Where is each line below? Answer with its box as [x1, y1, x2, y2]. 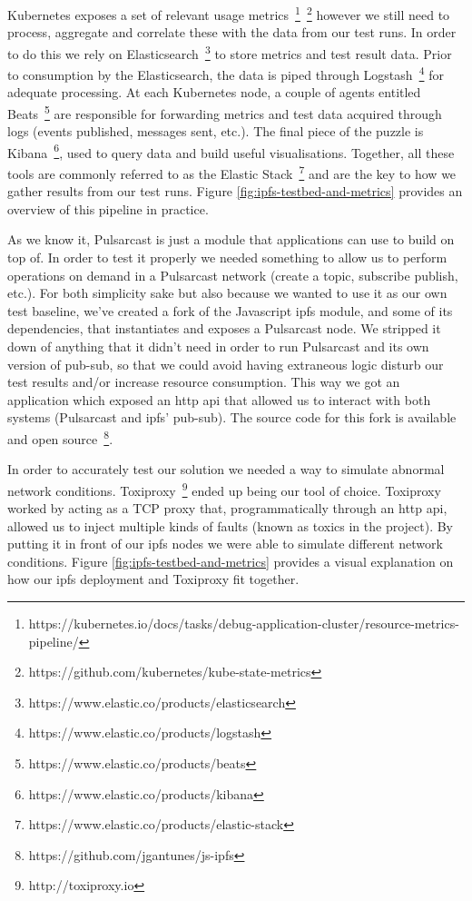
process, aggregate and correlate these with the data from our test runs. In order [7, 23, 457, 42]
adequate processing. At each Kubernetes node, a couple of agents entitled [7, 83, 421, 102]
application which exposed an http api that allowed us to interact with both [7, 390, 431, 409]
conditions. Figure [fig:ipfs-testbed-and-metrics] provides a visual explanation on [7, 551, 454, 570]
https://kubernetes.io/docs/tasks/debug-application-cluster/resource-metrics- [28, 614, 459, 633]
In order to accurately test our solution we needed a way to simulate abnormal [7, 460, 445, 479]
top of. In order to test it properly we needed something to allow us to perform [7, 248, 447, 267]
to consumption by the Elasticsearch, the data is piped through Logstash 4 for [7, 63, 444, 84]
